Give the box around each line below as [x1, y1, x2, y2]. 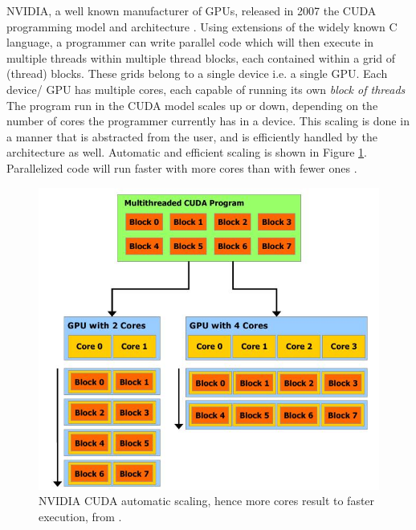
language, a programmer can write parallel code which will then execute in [6, 34, 374, 51]
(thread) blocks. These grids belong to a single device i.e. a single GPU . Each [6, 65, 388, 82]
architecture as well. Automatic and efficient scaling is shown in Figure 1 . [6, 144, 367, 161]
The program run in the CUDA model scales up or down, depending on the [6, 96, 378, 113]
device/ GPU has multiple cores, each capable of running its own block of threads [6, 80, 406, 97]
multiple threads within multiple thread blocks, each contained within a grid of [6, 49, 396, 66]
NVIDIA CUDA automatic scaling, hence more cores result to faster [39, 492, 375, 509]
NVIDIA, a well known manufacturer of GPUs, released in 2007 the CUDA [6, 2, 377, 18]
